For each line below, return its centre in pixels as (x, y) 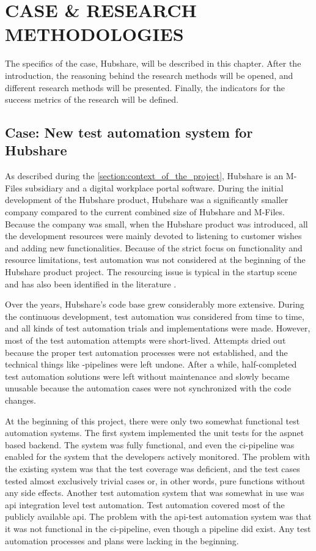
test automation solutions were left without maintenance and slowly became (147, 376)
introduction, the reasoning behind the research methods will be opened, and (149, 75)
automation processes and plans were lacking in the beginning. (122, 540)
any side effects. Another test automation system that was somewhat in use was (155, 493)
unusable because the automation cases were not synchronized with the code (148, 388)
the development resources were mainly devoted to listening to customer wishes (153, 236)
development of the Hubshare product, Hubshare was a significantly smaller (147, 200)
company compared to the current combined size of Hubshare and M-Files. (145, 212)
